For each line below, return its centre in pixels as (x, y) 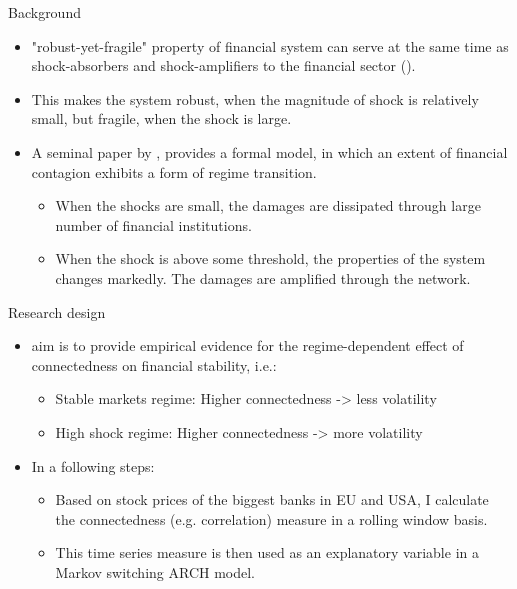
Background (44, 12)
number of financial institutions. (153, 224)
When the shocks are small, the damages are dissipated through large (268, 205)
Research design (57, 311)
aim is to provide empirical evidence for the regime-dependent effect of (247, 345)
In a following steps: (93, 465)
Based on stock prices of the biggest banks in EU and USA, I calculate (272, 499)
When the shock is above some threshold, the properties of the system (270, 258)
